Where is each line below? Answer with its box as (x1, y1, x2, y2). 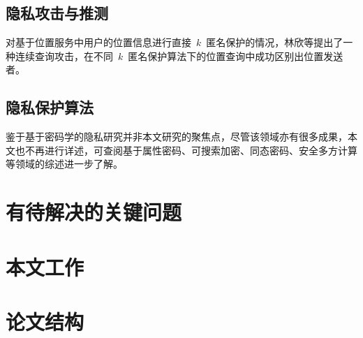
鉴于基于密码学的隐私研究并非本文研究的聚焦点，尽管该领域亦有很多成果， (6, 129, 348, 144)
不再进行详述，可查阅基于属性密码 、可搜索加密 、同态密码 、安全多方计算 (24, 142, 357, 157)
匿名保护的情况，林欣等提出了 (206, 35, 343, 50)
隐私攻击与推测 (6, 2, 108, 24)
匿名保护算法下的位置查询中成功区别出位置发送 (128, 48, 343, 63)
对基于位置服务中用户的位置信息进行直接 (6, 35, 191, 50)
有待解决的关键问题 (6, 198, 182, 226)
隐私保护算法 (6, 96, 94, 118)
